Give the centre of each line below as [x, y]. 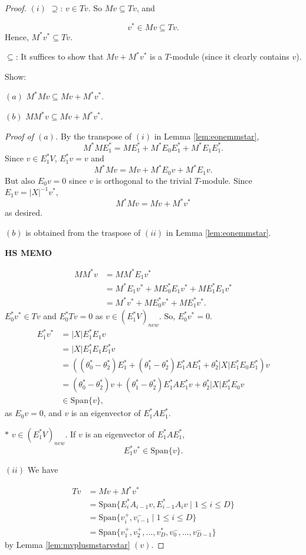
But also [20, 180]
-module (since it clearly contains [229, 56]
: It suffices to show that [60, 56]
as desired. [24, 212]
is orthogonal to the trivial [144, 180]
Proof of [19, 136]
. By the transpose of [93, 136]
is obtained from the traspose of [83, 233]
